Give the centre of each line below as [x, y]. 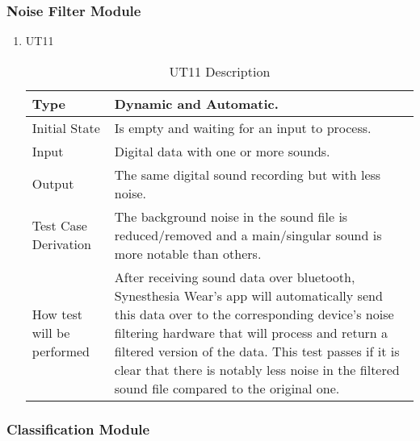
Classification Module [78, 429]
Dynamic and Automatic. [196, 103]
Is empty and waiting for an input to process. [243, 127]
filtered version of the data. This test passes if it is [257, 351]
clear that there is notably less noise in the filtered [257, 369]
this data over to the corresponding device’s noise [254, 314]
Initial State [66, 127]
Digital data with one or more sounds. [222, 151]
